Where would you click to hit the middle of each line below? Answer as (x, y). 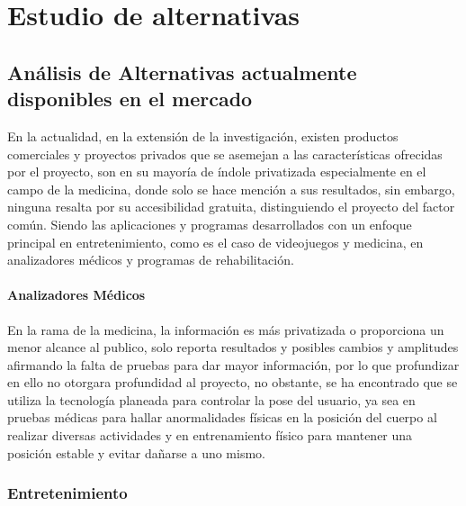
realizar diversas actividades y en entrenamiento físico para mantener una (210, 435)
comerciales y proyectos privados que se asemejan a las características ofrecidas (225, 154)
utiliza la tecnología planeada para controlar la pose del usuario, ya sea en (211, 399)
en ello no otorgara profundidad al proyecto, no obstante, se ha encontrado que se (233, 382)
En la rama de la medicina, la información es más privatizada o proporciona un (226, 329)
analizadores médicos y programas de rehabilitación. (151, 260)
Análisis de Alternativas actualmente (182, 72)
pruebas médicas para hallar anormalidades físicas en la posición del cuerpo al (222, 417)
